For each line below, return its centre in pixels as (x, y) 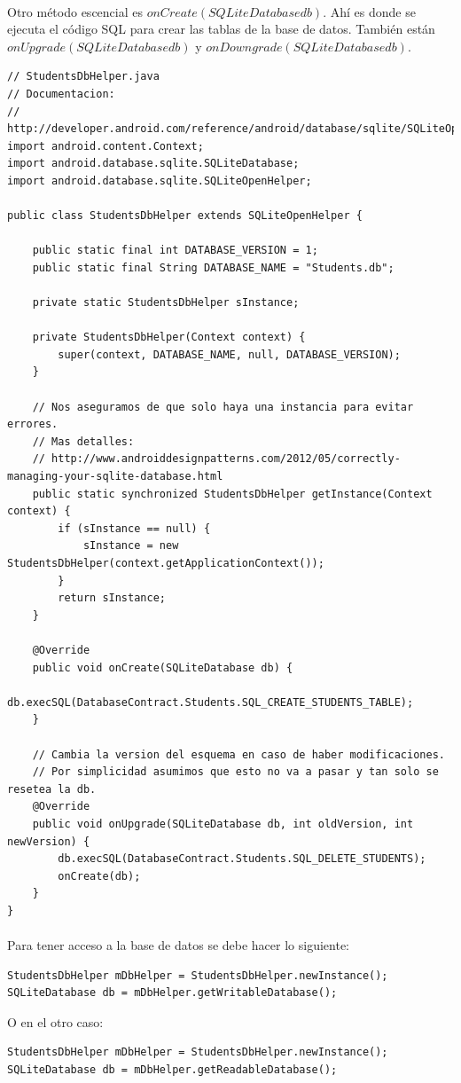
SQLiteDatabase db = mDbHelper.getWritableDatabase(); (172, 993)
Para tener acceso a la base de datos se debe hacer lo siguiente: (179, 945)
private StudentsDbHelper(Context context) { (169, 337)
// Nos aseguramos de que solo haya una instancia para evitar (223, 407)
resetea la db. (52, 789)
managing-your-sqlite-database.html (115, 477)
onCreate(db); (99, 876)
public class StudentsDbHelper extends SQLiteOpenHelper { (185, 216)
